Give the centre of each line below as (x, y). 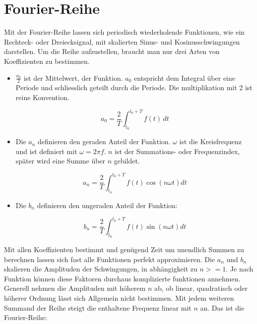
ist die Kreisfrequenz (211, 141)
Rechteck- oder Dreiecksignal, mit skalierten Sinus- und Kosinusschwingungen (122, 41)
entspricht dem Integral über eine (185, 78)
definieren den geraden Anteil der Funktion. (104, 141)
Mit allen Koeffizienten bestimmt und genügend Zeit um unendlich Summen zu (124, 249)
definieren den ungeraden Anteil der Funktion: (107, 205)
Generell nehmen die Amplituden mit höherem (75, 288)
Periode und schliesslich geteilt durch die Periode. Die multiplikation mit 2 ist (134, 87)
